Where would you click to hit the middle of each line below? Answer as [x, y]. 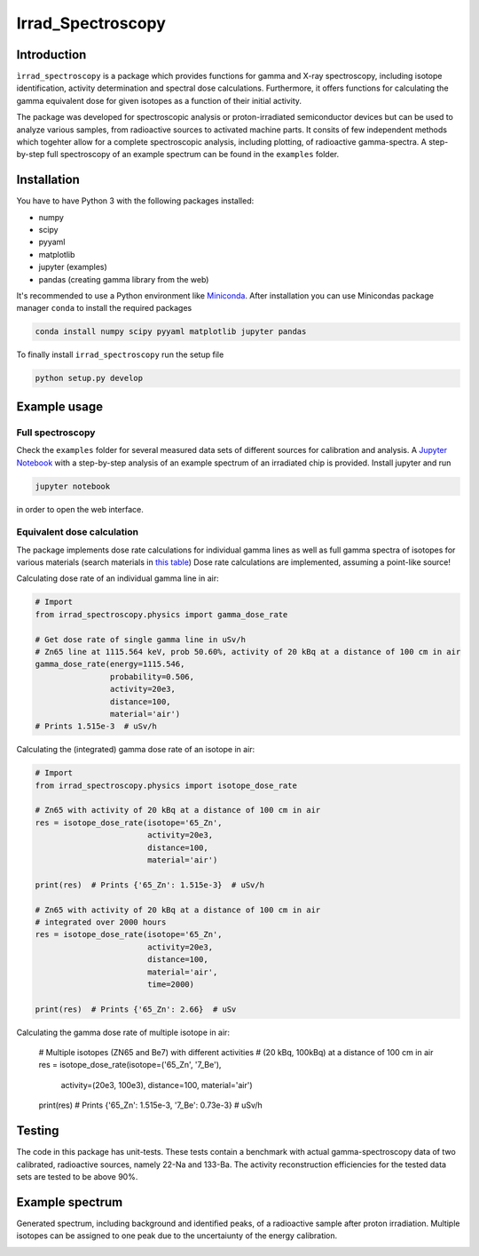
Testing [38, 1131]
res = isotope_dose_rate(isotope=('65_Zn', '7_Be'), [130, 1065]
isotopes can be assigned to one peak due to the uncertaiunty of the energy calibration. [177, 1236]
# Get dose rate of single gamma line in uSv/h [140, 639]
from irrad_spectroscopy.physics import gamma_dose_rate [161, 614]
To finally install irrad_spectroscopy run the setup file [120, 354]
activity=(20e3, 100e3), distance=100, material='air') [157, 1085]
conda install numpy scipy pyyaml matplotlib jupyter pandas [171, 332]
